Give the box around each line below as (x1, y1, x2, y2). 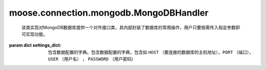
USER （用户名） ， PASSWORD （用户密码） (48, 56, 136, 62)
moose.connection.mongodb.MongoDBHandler (9, 7, 209, 18)
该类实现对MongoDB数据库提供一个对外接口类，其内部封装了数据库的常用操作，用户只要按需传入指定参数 (21, 24, 236, 30)
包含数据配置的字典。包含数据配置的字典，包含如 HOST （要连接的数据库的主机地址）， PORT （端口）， (48, 49, 254, 55)
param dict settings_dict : (9, 42, 62, 48)
